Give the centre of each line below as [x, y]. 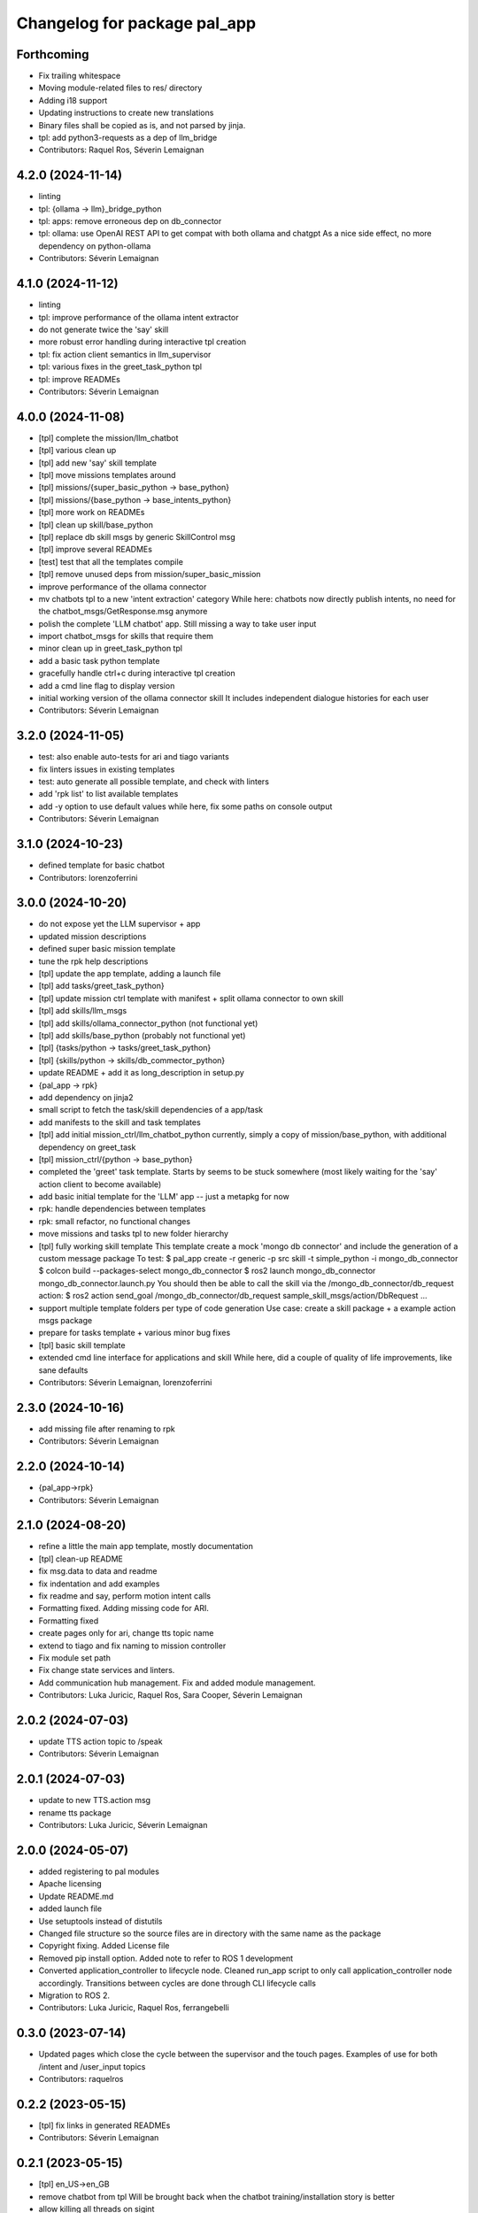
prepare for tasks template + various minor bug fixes [135, 1333]
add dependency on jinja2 [86, 1097]
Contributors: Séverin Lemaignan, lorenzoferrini [125, 1382]
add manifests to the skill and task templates [119, 1122]
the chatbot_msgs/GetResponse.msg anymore [123, 612]
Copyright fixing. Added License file [104, 1946]
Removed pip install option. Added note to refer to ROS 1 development [166, 1958]
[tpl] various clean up [77, 451]
